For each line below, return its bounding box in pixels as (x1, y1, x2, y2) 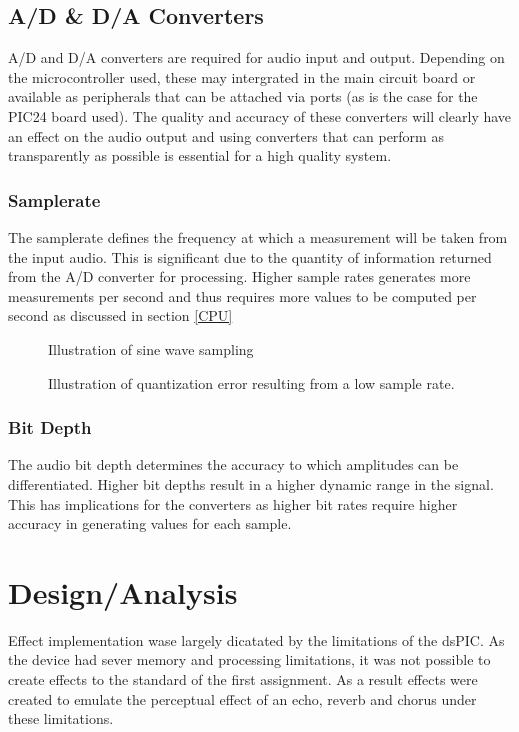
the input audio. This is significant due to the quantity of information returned (8, 246, 492, 267)
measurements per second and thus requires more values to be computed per (8, 285, 477, 306)
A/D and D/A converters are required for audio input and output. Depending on (8, 47, 505, 68)
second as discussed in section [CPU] (8, 305, 233, 326)
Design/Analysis (8, 571, 238, 612)
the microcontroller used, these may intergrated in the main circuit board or (8, 66, 476, 87)
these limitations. (8, 708, 114, 729)
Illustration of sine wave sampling (48, 338, 254, 359)
